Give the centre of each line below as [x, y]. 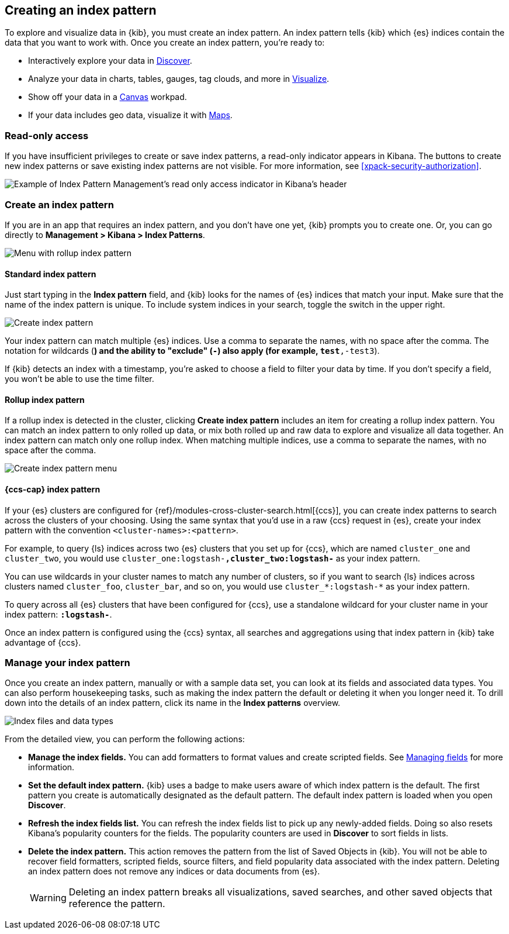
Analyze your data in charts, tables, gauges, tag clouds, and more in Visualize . [179, 79]
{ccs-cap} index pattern [53, 489]
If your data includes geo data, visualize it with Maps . [130, 115]
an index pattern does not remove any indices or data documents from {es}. [174, 871]
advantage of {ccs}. [43, 642]
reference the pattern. [117, 904]
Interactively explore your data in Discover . [110, 61]
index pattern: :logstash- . [58, 614]
